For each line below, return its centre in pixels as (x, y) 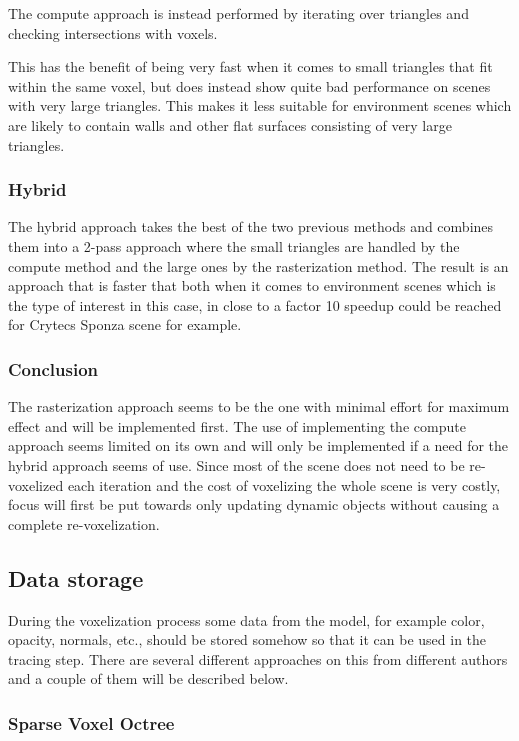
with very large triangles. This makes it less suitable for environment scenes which (260, 105)
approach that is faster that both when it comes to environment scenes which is (252, 285)
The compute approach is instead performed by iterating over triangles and (238, 13)
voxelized (36, 484)
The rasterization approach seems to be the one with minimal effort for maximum (259, 406)
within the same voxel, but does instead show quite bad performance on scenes (249, 85)
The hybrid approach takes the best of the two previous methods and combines (251, 226)
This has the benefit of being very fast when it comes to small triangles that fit (250, 66)
